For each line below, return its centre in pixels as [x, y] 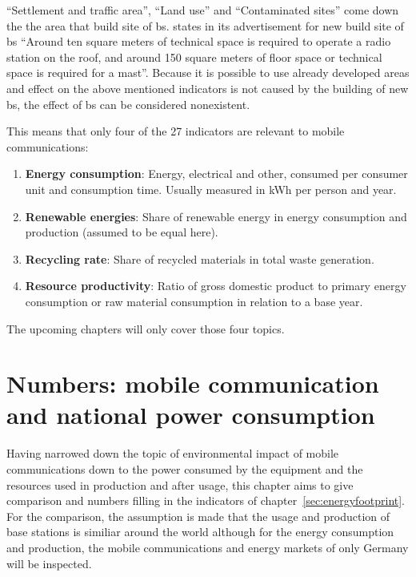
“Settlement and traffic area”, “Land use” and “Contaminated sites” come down [203, 10]
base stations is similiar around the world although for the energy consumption [200, 532]
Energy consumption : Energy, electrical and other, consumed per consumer [216, 174]
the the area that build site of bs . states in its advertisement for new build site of [205, 25]
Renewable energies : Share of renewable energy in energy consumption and [216, 216]
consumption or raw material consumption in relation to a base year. [194, 301]
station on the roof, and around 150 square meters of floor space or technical [194, 56]
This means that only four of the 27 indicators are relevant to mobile [176, 131]
